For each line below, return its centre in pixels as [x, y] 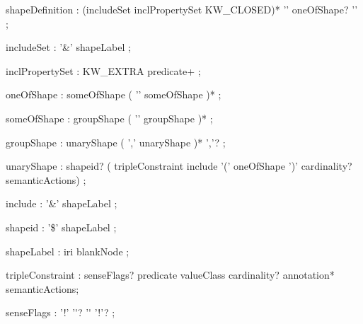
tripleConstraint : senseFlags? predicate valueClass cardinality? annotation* [170, 275]
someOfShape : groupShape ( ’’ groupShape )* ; [109, 118]
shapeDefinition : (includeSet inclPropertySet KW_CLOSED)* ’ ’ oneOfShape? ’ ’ [182, 9]
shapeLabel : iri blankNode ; [68, 251]
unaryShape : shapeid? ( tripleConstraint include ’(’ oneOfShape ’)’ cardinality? [179, 166]
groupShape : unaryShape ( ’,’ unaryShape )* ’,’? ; [116, 142]
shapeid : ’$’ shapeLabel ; [61, 227]
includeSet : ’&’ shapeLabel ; [68, 47]
